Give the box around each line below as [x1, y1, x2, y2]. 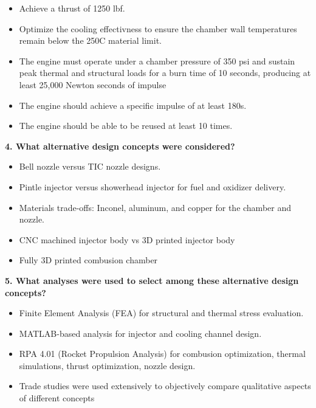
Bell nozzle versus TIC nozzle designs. [19, 160, 161, 173]
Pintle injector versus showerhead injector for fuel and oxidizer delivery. [19, 180, 286, 193]
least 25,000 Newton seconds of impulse [19, 78, 167, 91]
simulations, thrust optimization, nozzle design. [19, 359, 196, 372]
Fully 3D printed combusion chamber [19, 254, 158, 266]
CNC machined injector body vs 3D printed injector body [19, 233, 235, 246]
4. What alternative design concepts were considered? [5, 139, 235, 152]
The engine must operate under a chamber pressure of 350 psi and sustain [19, 54, 295, 67]
